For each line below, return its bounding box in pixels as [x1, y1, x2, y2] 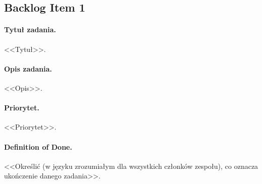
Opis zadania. [4, 63, 52, 74]
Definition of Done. [4, 141, 72, 152]
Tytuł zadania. [4, 24, 56, 35]
